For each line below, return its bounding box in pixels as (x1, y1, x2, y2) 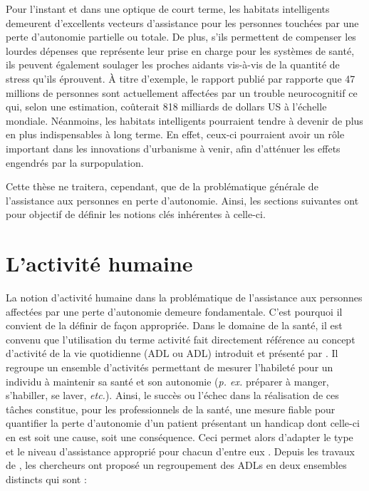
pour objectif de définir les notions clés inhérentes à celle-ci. (6, 207, 266, 222)
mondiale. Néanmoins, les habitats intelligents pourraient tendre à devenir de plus (6, 113, 363, 128)
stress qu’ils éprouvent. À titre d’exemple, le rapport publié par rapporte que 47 (6, 71, 355, 86)
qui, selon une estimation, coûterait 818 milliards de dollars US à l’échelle (6, 99, 327, 114)
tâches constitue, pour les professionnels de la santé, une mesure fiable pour (6, 401, 336, 416)
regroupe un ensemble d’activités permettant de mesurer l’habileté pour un (6, 360, 333, 374)
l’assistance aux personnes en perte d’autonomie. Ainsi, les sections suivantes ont (6, 192, 359, 207)
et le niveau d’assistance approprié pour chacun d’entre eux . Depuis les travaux (6, 443, 355, 458)
